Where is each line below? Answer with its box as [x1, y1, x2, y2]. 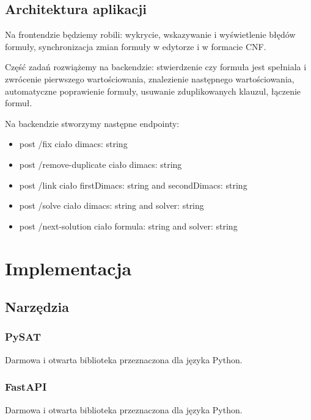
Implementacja [5, 255, 132, 280]
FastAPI [5, 379, 47, 394]
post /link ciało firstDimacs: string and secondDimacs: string [19, 178, 247, 191]
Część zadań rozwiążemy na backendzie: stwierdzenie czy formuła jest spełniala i [5, 60, 307, 73]
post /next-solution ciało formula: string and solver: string [19, 219, 238, 232]
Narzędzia [5, 297, 69, 316]
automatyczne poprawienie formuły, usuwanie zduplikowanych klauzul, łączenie [5, 84, 301, 97]
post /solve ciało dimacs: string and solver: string [19, 199, 204, 212]
